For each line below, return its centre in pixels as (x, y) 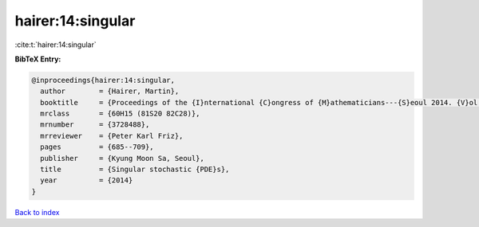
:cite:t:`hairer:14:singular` (55, 45)
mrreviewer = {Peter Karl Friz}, (112, 136)
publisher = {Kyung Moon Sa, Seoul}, (123, 158)
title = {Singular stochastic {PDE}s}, (135, 170)
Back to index (37, 212)
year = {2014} (87, 180)
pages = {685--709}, (97, 147)
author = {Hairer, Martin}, (110, 91)
